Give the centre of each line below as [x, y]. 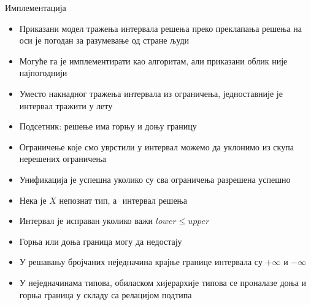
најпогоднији [43, 73]
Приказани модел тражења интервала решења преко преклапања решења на [160, 28]
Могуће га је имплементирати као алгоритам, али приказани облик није [153, 60]
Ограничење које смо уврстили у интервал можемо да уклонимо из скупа [156, 146]
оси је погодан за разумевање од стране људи [104, 40]
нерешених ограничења [63, 159]
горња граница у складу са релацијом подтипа [106, 294]
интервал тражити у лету [66, 105]
